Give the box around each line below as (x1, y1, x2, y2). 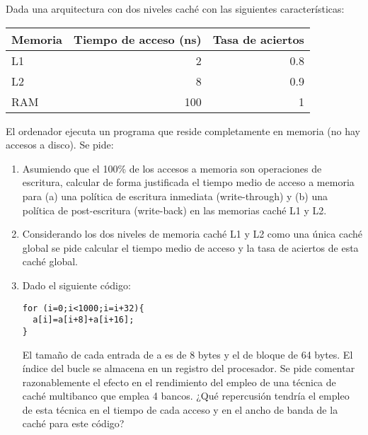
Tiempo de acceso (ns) (74, 30, 202, 47)
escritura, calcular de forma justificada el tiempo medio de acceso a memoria (22, 175, 355, 190)
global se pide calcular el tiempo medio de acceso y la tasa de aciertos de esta (22, 240, 359, 255)
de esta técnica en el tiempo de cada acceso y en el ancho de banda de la (22, 402, 338, 417)
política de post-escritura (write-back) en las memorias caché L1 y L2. (22, 202, 327, 217)
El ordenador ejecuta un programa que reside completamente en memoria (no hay (6, 123, 360, 138)
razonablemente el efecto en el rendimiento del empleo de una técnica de (22, 374, 336, 389)
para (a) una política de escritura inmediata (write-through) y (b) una (22, 188, 328, 203)
